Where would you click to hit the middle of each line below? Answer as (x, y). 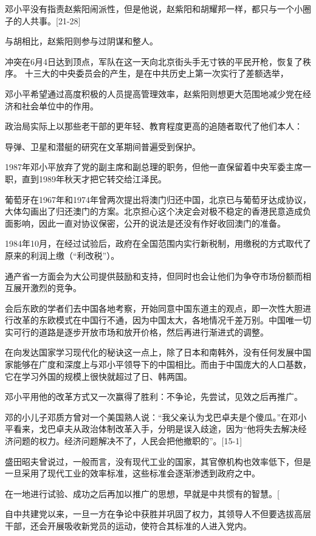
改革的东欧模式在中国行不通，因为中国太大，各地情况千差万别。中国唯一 (158, 320)
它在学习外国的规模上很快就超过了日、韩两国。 (98, 376)
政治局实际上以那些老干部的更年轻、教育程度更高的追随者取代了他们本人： (154, 126)
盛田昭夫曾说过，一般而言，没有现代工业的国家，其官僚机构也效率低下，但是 (158, 461)
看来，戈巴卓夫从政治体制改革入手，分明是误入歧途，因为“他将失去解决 (156, 429)
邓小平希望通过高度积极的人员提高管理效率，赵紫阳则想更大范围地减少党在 (154, 93)
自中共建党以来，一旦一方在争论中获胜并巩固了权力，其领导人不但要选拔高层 (158, 514)
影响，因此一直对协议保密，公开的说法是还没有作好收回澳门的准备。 (149, 223)
